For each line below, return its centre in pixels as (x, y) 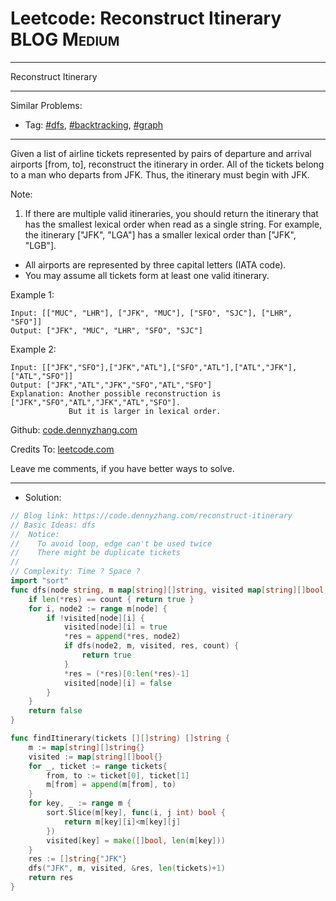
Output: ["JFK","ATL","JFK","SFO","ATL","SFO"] (111, 385)
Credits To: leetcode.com (62, 449)
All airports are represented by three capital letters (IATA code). (155, 264)
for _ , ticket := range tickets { (98, 766)
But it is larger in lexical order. (145, 411)
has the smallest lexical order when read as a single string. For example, (173, 224)
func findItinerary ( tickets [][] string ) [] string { (120, 738)
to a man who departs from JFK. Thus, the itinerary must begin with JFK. (160, 174)
